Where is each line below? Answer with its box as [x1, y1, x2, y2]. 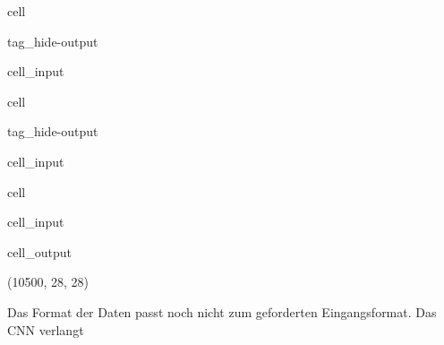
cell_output [7, 242, 72, 261]
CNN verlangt [7, 320, 84, 339]
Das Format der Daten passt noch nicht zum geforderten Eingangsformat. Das [7, 302, 437, 321]
